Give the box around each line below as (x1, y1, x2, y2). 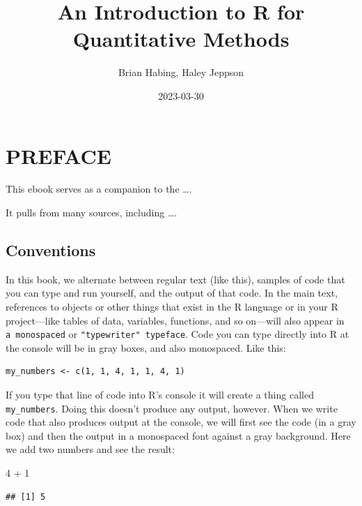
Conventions (6, 239, 96, 261)
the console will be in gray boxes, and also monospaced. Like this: (6, 340, 286, 355)
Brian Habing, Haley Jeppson (118, 65, 244, 80)
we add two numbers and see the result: (6, 442, 175, 456)
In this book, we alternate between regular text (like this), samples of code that (6, 271, 345, 286)
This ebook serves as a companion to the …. (6, 181, 192, 196)
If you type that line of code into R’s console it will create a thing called (6, 387, 314, 402)
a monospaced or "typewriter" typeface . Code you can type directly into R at (6, 327, 349, 341)
